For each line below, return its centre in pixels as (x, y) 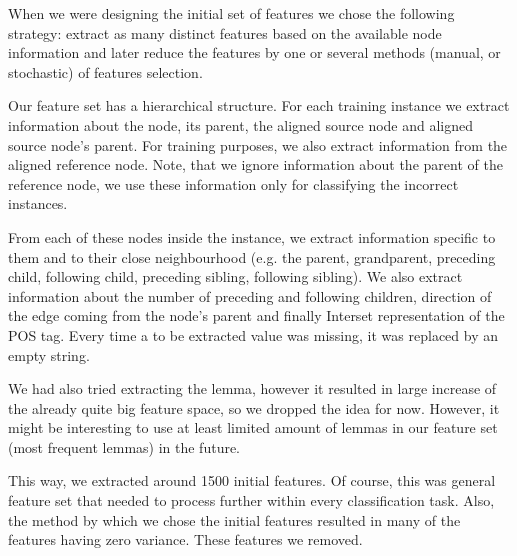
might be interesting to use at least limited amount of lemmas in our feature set (253, 427)
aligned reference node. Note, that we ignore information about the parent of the (255, 164)
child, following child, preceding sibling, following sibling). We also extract (235, 276)
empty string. (49, 354)
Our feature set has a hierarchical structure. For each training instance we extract (259, 105)
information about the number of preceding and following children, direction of (250, 295)
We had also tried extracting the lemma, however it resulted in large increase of (252, 388)
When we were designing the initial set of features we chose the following (231, 13)
